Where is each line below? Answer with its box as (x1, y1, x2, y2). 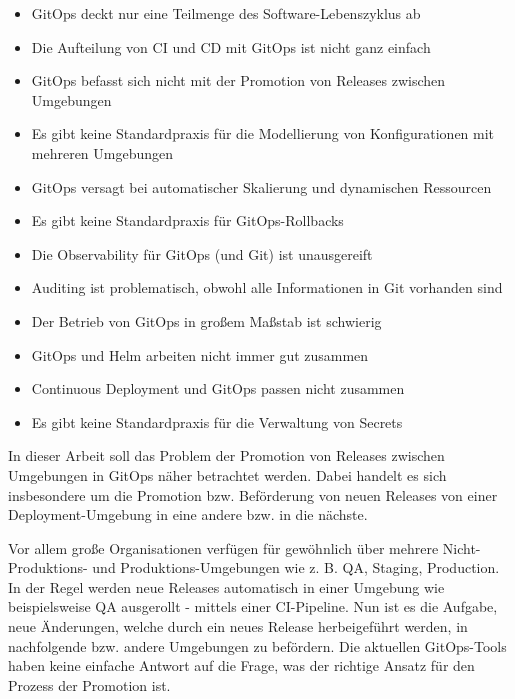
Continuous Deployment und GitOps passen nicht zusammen (31, 378, 405, 399)
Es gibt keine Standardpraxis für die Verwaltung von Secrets (31, 411, 403, 432)
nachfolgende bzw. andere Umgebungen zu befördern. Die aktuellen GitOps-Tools (8, 635, 507, 656)
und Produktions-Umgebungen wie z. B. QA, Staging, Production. (92, 557, 500, 578)
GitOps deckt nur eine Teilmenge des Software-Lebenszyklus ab (31, 3, 421, 23)
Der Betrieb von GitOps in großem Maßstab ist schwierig (31, 310, 382, 331)
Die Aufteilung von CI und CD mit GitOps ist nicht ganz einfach (31, 36, 431, 57)
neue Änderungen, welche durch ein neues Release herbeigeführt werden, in (8, 616, 468, 637)
